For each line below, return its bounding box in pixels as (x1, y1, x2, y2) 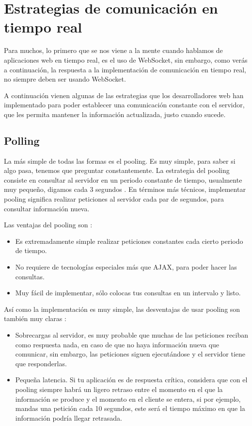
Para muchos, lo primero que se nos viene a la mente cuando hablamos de (4, 45, 223, 55)
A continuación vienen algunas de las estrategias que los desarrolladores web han (4, 90, 244, 100)
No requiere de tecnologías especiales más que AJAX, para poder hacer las (15, 262, 237, 272)
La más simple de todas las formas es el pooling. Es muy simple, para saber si (4, 155, 236, 166)
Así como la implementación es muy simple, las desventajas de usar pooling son (4, 304, 240, 314)
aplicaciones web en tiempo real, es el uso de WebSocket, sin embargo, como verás (4, 54, 248, 65)
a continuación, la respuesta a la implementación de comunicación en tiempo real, (4, 64, 246, 74)
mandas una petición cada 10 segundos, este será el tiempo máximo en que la (15, 403, 245, 413)
